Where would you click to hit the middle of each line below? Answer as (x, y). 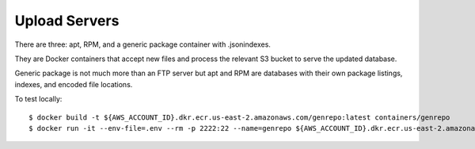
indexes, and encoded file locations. (74, 84)
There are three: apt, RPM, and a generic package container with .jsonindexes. (142, 44)
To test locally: (38, 99)
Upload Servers (67, 21)
